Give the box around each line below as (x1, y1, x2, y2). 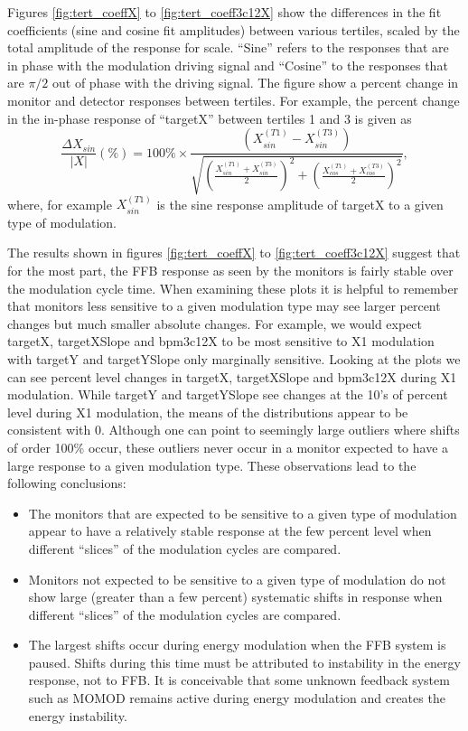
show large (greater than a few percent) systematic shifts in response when (28, 587, 443, 606)
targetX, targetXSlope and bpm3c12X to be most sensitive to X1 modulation (7, 332, 435, 351)
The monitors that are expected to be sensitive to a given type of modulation (28, 503, 457, 522)
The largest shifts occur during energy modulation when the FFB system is (28, 635, 446, 654)
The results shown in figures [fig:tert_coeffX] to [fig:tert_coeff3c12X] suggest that (7, 243, 461, 262)
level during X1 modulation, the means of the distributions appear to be (7, 402, 408, 421)
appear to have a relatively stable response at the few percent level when (28, 521, 432, 540)
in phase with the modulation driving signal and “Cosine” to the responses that (7, 55, 448, 74)
